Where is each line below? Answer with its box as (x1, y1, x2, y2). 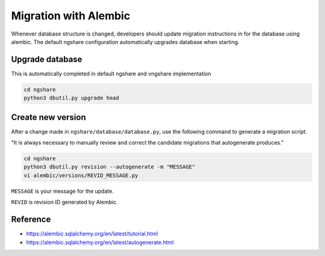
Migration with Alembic (11, 9, 131, 22)
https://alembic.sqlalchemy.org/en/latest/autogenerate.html (26, 239, 174, 246)
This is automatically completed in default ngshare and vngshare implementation (11, 70, 212, 77)
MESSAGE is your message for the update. (11, 187, 114, 195)
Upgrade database (11, 54, 82, 64)
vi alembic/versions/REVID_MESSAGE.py (23, 172, 138, 179)
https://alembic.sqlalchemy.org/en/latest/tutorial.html (26, 230, 158, 237)
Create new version (11, 112, 87, 122)
